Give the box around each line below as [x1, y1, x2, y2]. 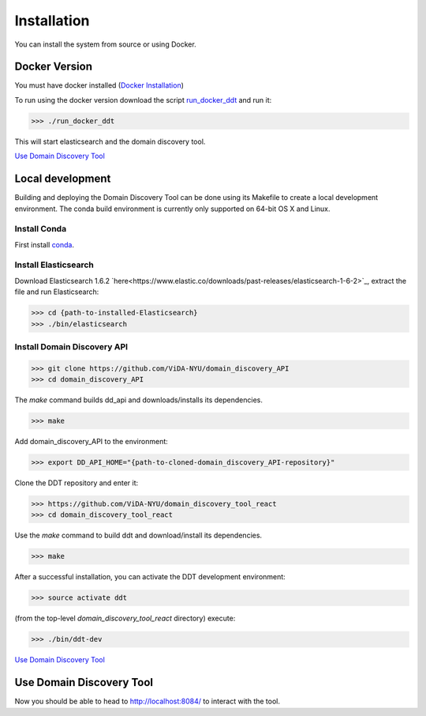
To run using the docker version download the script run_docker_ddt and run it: [14, 95, 272, 104]
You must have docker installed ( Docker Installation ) [14, 81, 185, 90]
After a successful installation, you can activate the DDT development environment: [14, 572, 286, 582]
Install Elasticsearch [14, 259, 94, 270]
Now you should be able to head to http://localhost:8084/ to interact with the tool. [14, 696, 280, 707]
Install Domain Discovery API [14, 341, 129, 352]
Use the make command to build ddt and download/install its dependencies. [14, 530, 263, 541]
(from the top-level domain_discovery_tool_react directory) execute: [14, 613, 236, 624]
